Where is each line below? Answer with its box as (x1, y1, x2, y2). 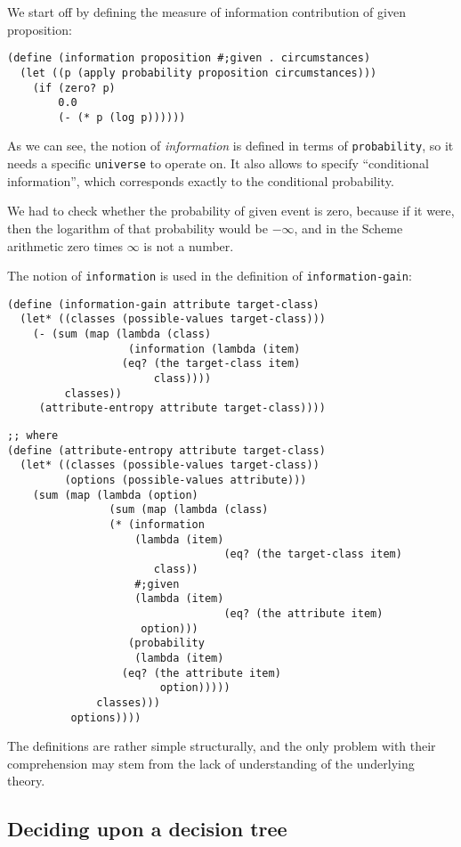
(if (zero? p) (32, 81, 116, 94)
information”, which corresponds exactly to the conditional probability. (7, 171, 394, 190)
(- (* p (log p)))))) (58, 110, 186, 124)
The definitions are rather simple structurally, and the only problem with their (7, 737, 436, 755)
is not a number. (143, 236, 234, 255)
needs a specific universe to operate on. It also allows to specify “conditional (7, 154, 429, 173)
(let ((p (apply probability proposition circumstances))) (20, 66, 377, 79)
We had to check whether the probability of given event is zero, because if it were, (7, 201, 455, 220)
